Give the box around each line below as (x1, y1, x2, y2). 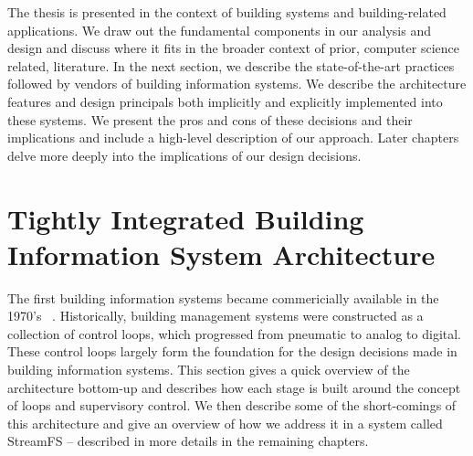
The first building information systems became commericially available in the (7, 288, 439, 307)
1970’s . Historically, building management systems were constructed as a (7, 306, 424, 325)
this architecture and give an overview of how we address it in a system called (7, 413, 443, 432)
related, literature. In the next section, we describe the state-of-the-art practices (7, 56, 455, 75)
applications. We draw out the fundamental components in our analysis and (7, 20, 431, 39)
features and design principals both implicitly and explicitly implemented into (7, 91, 443, 111)
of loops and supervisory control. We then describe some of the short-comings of (7, 396, 457, 415)
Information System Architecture (7, 235, 436, 272)
